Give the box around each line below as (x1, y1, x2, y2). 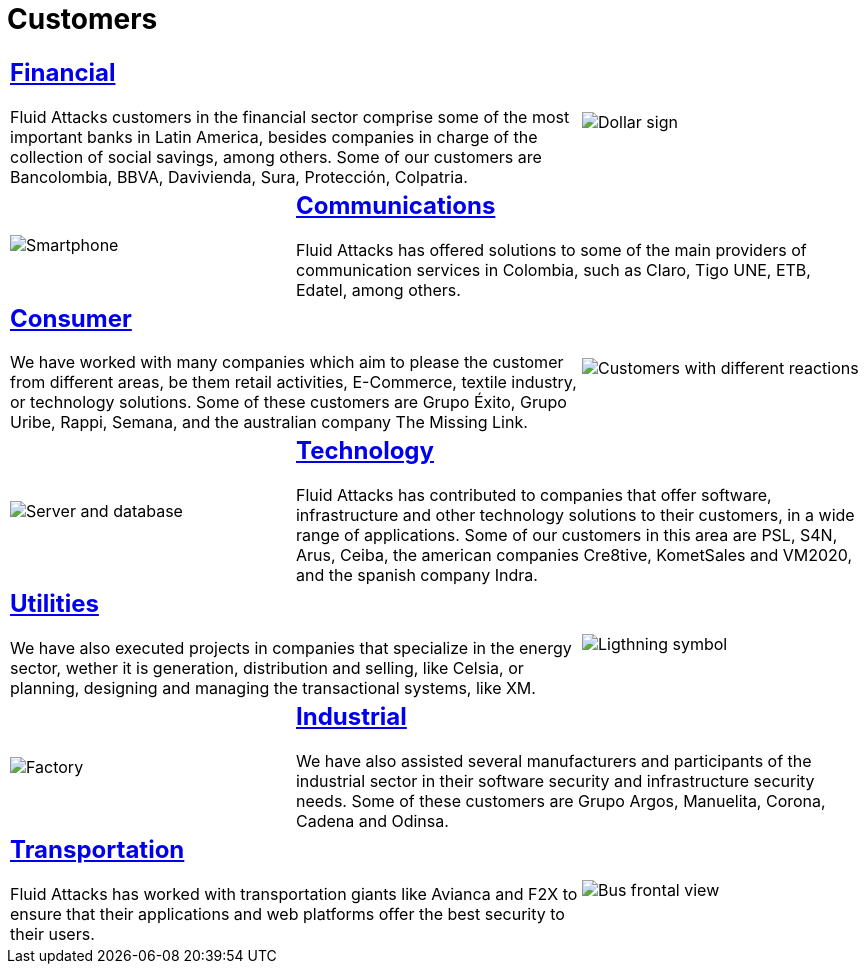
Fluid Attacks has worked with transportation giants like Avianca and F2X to (10, 884, 578, 905)
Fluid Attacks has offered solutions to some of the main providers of (295, 239, 807, 260)
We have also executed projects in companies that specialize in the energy (10, 638, 572, 659)
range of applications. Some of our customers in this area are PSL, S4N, (295, 525, 838, 546)
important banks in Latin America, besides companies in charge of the (10, 126, 538, 147)
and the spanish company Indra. (295, 565, 538, 586)
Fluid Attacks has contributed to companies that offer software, (295, 485, 772, 506)
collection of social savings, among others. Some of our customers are (10, 146, 542, 167)
